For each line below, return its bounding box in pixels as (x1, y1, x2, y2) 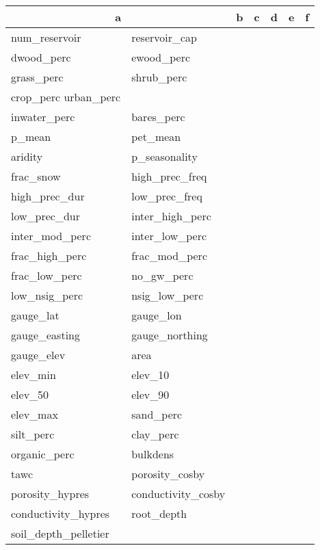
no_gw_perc (131, 267, 194, 283)
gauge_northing (131, 327, 208, 343)
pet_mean (131, 129, 181, 144)
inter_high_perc (131, 208, 211, 224)
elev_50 (11, 387, 49, 402)
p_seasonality (131, 148, 198, 164)
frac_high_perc (11, 248, 87, 263)
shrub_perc (131, 69, 187, 85)
